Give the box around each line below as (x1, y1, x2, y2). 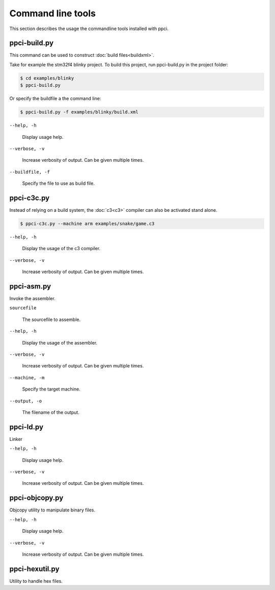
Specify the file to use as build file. (22, 180, 95, 186)
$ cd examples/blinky (20, 75, 74, 81)
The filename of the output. (22, 409, 80, 415)
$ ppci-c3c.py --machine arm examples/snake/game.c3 (20, 221, 155, 227)
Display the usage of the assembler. (22, 339, 98, 346)
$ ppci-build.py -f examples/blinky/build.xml (20, 109, 139, 115)
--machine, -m (9, 375, 45, 380)
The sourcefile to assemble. (22, 316, 81, 323)
